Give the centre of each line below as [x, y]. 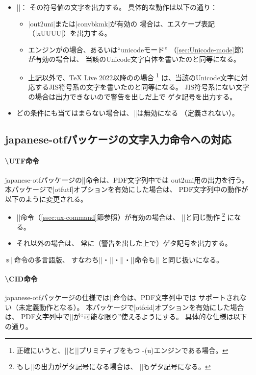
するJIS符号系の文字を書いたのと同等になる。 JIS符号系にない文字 [142, 87]
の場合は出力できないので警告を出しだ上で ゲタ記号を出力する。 [132, 96]
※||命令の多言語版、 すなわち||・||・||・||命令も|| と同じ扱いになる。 [114, 259]
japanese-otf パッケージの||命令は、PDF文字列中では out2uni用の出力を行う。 [127, 179]
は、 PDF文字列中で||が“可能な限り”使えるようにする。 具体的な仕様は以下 [126, 316]
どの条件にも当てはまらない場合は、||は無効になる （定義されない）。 [128, 113]
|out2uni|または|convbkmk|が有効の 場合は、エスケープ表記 [121, 23]
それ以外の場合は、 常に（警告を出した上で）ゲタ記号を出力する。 [124, 243]
